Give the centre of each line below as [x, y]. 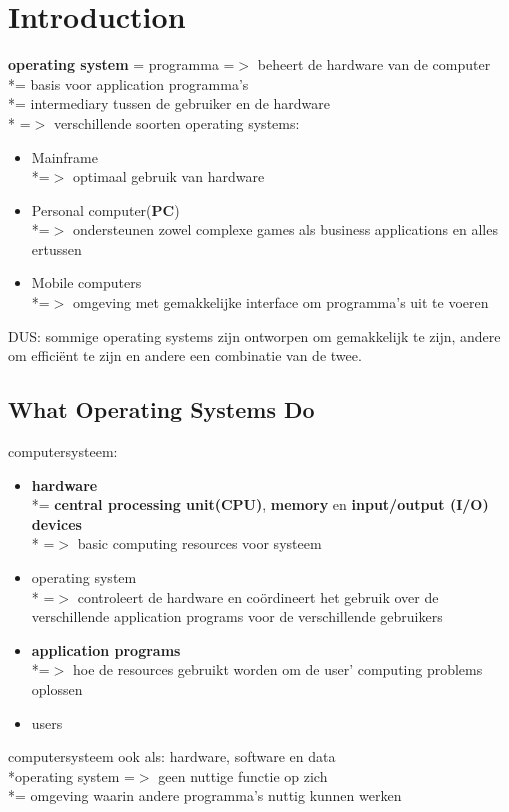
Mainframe [64, 156]
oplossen [57, 688]
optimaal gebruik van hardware [169, 176]
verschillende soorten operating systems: [176, 122]
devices [56, 523]
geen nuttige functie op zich [243, 775]
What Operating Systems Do [161, 409]
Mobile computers [86, 282]
